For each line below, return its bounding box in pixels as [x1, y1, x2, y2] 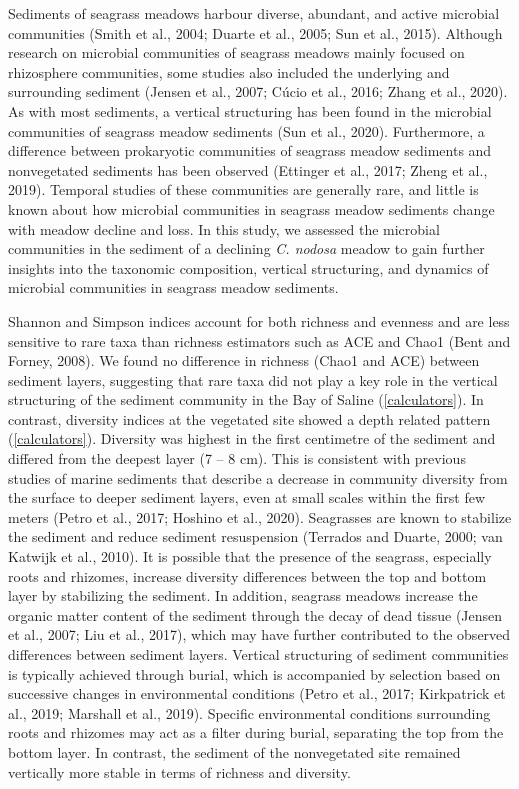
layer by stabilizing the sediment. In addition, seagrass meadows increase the [8, 585, 478, 606]
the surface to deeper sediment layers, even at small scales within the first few [8, 487, 486, 508]
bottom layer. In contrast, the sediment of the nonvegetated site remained [8, 741, 461, 762]
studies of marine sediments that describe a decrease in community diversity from [8, 467, 508, 488]
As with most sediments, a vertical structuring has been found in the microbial [8, 100, 492, 121]
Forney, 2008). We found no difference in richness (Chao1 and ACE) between [8, 350, 480, 371]
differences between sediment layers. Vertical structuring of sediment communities [8, 644, 509, 664]
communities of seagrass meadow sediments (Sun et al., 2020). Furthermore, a [8, 120, 485, 141]
